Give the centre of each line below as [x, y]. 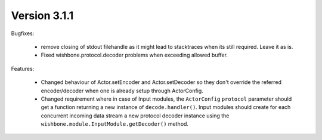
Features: [23, 69]
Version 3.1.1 [42, 15]
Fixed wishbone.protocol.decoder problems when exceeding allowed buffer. [134, 55]
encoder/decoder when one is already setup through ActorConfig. [122, 91]
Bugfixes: [23, 33]
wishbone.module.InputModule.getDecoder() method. [115, 124]
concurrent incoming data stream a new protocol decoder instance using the [135, 116]
